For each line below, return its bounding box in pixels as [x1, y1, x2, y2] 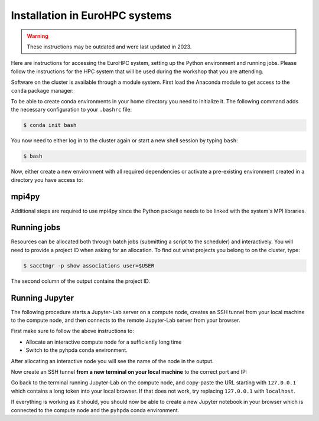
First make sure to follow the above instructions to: [11, 328, 134, 335]
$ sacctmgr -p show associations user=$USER [23, 262, 155, 269]
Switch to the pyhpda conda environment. [25, 347, 128, 354]
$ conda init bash [23, 122, 77, 129]
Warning [27, 32, 48, 40]
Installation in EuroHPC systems [11, 9, 172, 22]
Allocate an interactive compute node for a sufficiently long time [25, 338, 182, 345]
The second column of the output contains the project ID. [11, 278, 151, 285]
